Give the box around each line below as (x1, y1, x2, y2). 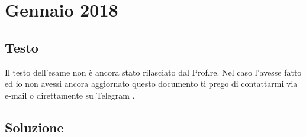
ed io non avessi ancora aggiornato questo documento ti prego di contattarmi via (5, 77, 298, 90)
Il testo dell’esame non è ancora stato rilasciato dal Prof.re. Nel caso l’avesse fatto (5, 66, 302, 78)
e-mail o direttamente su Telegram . (5, 89, 135, 101)
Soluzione (5, 118, 64, 136)
